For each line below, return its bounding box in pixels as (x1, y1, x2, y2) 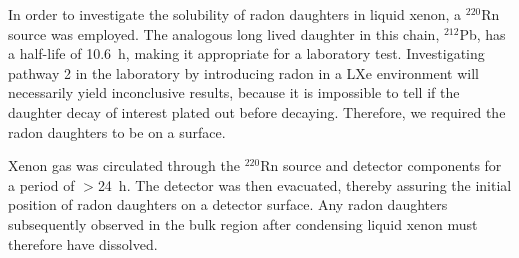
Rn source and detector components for (260, 155, 502, 176)
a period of (8, 174, 75, 195)
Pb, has (459, 23, 506, 44)
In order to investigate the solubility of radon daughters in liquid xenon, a (8, 4, 462, 24)
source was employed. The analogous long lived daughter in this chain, (8, 23, 440, 44)
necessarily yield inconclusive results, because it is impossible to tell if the (8, 82, 460, 103)
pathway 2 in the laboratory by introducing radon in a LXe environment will (8, 62, 480, 83)
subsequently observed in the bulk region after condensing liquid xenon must (8, 213, 478, 234)
